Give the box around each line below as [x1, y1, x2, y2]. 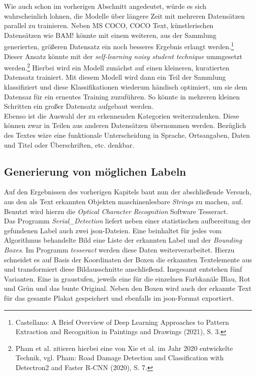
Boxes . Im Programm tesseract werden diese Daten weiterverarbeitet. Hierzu [4, 244, 235, 254]
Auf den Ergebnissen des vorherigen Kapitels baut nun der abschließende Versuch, [4, 187, 252, 197]
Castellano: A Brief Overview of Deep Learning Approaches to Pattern [15, 316, 229, 327]
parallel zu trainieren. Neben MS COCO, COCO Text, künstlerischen [4, 20, 214, 31]
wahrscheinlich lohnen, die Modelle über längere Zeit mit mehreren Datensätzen [4, 10, 245, 21]
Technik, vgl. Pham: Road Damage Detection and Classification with [15, 352, 224, 363]
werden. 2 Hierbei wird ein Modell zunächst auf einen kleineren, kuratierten [4, 61, 229, 72]
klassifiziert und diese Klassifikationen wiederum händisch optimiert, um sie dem [4, 82, 248, 92]
